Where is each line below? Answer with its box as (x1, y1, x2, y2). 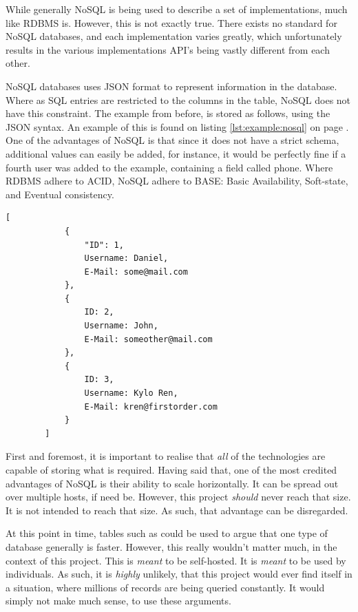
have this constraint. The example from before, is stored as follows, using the (6, 106, 330, 120)
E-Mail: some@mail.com (84, 266, 188, 277)
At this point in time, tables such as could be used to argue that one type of (6, 526, 328, 540)
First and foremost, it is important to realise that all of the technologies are (6, 449, 326, 463)
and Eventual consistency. (6, 187, 114, 201)
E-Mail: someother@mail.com (84, 334, 213, 344)
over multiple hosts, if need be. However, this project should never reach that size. (6, 489, 351, 504)
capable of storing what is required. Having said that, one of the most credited (6, 463, 337, 476)
